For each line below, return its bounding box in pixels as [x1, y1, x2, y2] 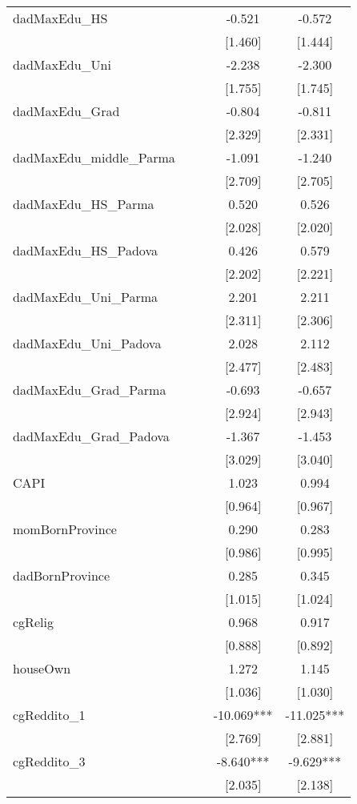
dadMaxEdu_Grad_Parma [13, 380, 166, 399]
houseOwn [13, 659, 71, 677]
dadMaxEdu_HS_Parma [13, 195, 154, 213]
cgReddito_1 [13, 706, 86, 724]
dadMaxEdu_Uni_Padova [13, 334, 162, 352]
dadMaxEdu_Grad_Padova [13, 427, 170, 445]
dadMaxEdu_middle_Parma [13, 148, 175, 167]
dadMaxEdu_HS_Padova [13, 241, 158, 259]
